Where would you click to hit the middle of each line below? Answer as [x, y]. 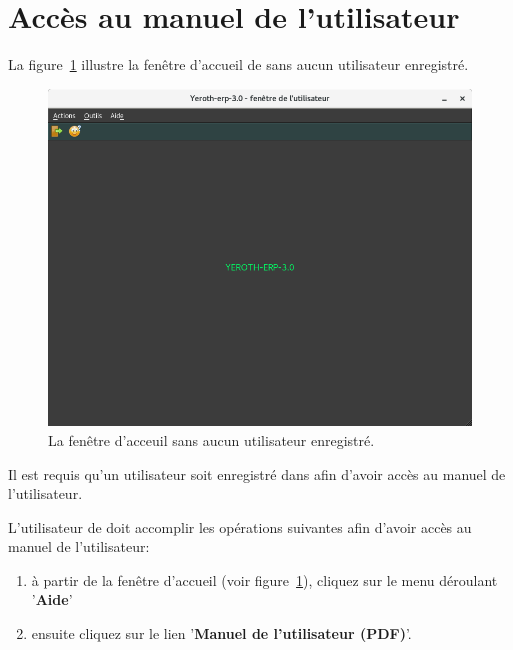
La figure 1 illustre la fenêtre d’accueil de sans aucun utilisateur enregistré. [238, 64]
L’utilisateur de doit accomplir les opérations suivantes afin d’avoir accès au [240, 526]
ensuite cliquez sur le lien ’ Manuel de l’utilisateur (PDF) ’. [221, 633]
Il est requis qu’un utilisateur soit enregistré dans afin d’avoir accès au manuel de [257, 473]
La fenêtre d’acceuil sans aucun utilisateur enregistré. [211, 439]
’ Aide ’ [52, 599]
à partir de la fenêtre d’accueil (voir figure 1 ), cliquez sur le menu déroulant [264, 579]
